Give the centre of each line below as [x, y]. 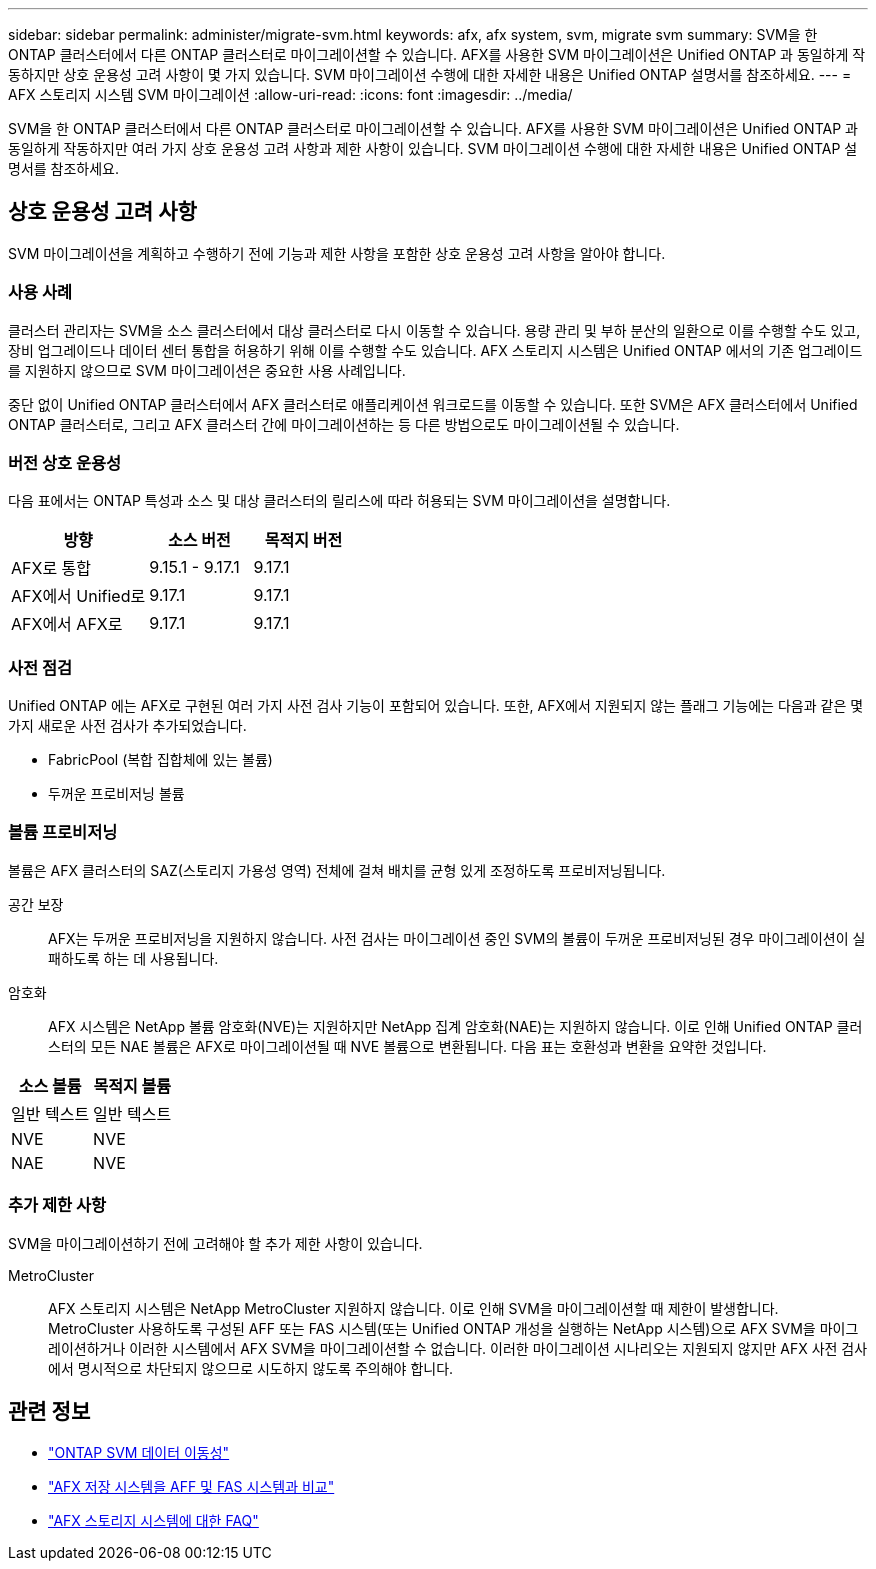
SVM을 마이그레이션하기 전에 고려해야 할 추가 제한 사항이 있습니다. [215, 1243]
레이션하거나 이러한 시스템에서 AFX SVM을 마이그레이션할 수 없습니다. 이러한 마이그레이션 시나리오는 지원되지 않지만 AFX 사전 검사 [458, 1348]
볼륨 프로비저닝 [63, 832]
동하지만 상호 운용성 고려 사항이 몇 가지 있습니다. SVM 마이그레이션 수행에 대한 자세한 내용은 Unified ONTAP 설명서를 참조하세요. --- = [430, 74]
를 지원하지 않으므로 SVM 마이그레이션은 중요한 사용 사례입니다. [207, 370]
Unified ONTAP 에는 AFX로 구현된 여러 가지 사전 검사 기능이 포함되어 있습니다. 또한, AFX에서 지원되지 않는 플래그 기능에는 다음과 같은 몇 [436, 706]
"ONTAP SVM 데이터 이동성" [139, 1453]
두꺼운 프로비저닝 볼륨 [116, 794]
